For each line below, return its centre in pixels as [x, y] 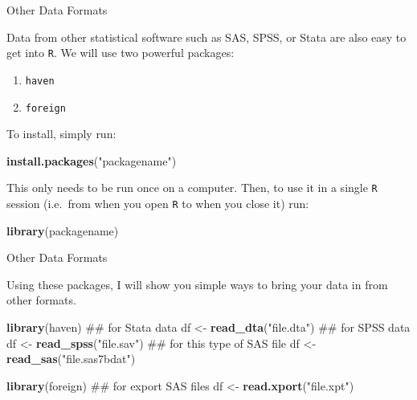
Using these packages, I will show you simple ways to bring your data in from [197, 284]
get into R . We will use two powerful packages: [121, 53]
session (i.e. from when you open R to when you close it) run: [158, 203]
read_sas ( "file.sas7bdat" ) [71, 359]
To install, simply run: [61, 134]
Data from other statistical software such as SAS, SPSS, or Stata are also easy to [206, 37]
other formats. [41, 300]
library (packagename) [63, 230]
